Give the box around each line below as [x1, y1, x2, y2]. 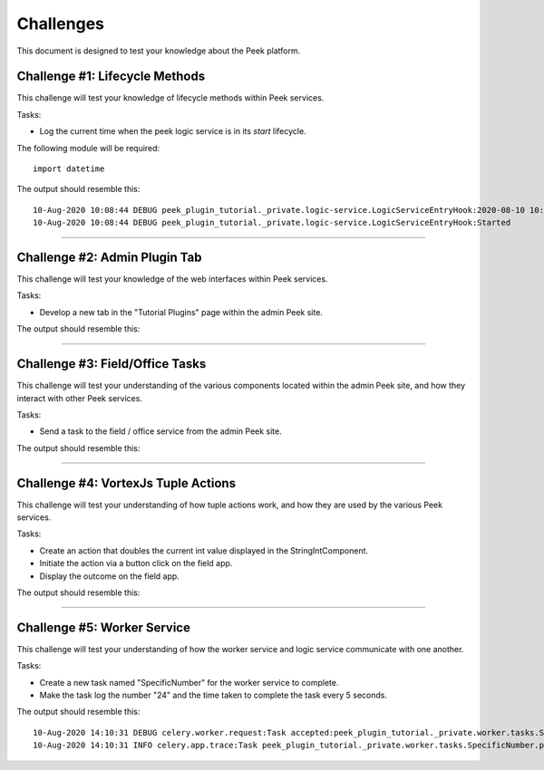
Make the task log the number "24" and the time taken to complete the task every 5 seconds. [39, 689, 387, 701]
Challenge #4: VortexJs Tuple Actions [16, 476, 236, 491]
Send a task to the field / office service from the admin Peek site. [39, 426, 282, 437]
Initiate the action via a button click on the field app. [39, 558, 233, 569]
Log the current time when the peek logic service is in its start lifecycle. [39, 126, 307, 137]
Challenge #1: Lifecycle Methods [16, 69, 206, 84]
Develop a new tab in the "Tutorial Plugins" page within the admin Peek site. [39, 306, 324, 317]
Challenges [16, 14, 104, 34]
